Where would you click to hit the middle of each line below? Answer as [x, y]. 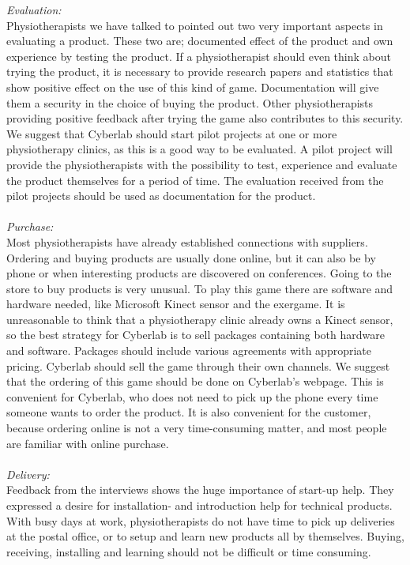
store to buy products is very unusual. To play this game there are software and [200, 288]
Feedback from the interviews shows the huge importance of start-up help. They [200, 490]
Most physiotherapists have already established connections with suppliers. [187, 241]
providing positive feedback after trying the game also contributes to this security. [205, 118]
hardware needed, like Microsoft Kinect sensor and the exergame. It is [176, 304]
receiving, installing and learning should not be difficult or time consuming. [189, 551]
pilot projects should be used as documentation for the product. [161, 196]
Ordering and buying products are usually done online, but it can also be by [191, 257]
